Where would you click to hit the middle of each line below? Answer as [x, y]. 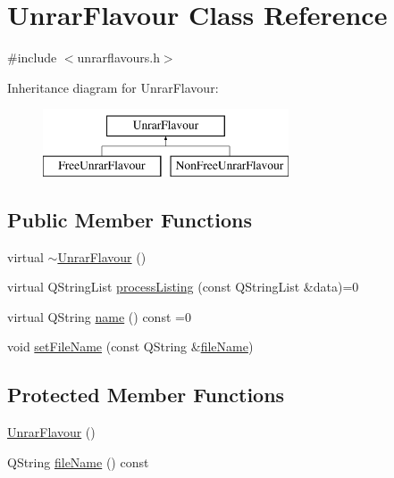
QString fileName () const [78, 462]
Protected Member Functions [146, 395]
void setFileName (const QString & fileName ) [130, 346]
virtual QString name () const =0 [99, 316]
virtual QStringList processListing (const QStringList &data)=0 [183, 287]
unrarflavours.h [118, 58]
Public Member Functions [130, 219]
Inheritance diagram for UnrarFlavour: [113, 87]
